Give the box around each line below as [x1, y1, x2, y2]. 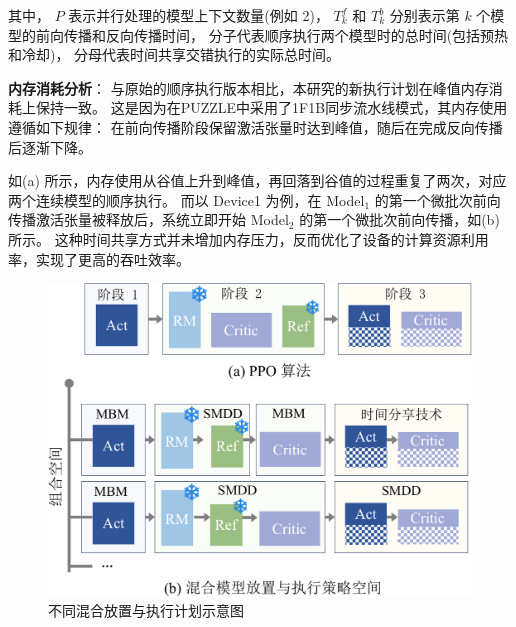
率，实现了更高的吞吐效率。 [8, 248, 190, 269]
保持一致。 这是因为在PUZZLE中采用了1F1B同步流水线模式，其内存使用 [35, 97, 508, 118]
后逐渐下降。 [8, 136, 92, 157]
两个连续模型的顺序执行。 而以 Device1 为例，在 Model [8, 189, 365, 210]
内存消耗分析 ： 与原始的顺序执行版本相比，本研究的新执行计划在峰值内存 [8, 77, 489, 98]
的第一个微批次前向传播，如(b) [299, 209, 500, 230]
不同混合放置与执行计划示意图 [48, 600, 244, 621]
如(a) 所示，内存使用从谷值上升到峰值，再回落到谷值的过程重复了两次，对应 [8, 170, 507, 191]
